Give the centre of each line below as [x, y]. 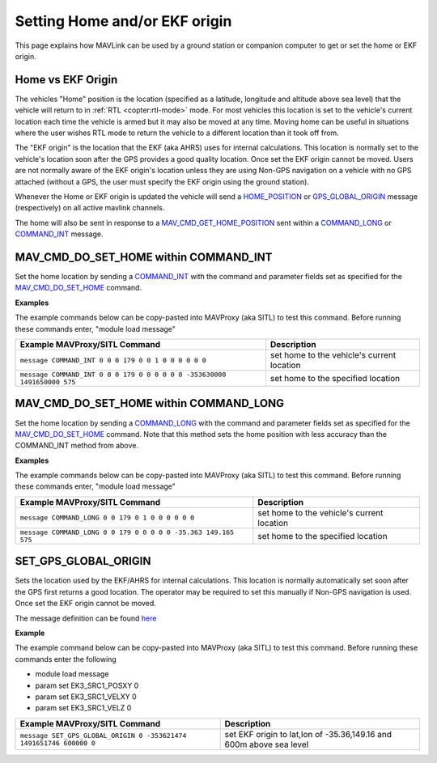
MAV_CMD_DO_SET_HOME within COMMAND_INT [144, 257]
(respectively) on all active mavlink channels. [90, 208]
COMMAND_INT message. [59, 234]
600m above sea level [267, 744]
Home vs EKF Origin [66, 80]
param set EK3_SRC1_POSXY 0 [87, 685]
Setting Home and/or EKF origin [123, 21]
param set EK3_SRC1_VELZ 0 [83, 708]
